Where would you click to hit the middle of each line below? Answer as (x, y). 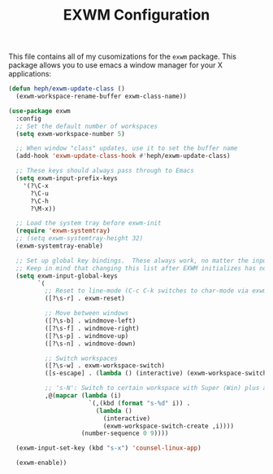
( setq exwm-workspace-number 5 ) (71, 134)
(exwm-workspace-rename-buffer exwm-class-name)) (101, 97)
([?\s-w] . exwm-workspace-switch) (104, 366)
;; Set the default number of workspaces (87, 126)
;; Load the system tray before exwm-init (89, 223)
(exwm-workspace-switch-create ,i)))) (168, 426)
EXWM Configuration (136, 15)
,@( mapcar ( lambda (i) (83, 396)
